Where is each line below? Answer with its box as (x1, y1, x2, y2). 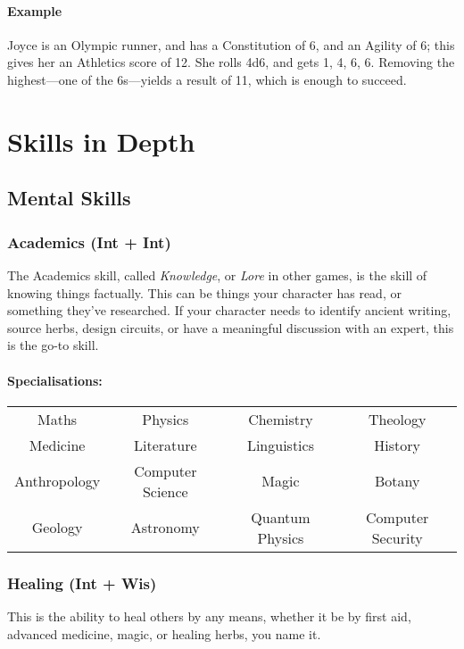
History (374, 434, 421, 455)
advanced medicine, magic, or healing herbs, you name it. (7, 624, 321, 643)
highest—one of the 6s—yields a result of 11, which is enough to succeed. (7, 70, 407, 88)
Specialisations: (7, 370, 103, 389)
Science (142, 480, 188, 502)
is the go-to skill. (7, 336, 99, 354)
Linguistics (246, 434, 314, 455)
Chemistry (248, 408, 313, 429)
